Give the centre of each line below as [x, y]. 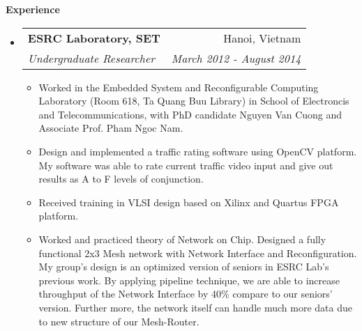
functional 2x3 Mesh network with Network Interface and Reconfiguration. [198, 253]
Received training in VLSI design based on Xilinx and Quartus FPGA [189, 202]
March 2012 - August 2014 [236, 58]
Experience [33, 9]
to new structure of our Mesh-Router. [119, 321]
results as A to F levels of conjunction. [121, 179]
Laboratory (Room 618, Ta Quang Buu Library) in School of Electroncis [194, 101]
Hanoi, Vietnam [262, 38]
